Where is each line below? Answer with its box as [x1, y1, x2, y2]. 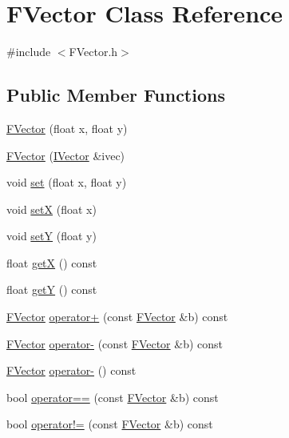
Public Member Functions [6, 82, 225, 107]
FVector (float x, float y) [6, 119, 128, 136]
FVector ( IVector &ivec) [6, 147, 125, 163]
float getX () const [6, 254, 97, 271]
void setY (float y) [6, 227, 97, 244]
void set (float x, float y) [6, 174, 127, 191]
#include [6, 43, 51, 60]
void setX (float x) [6, 200, 97, 217]
